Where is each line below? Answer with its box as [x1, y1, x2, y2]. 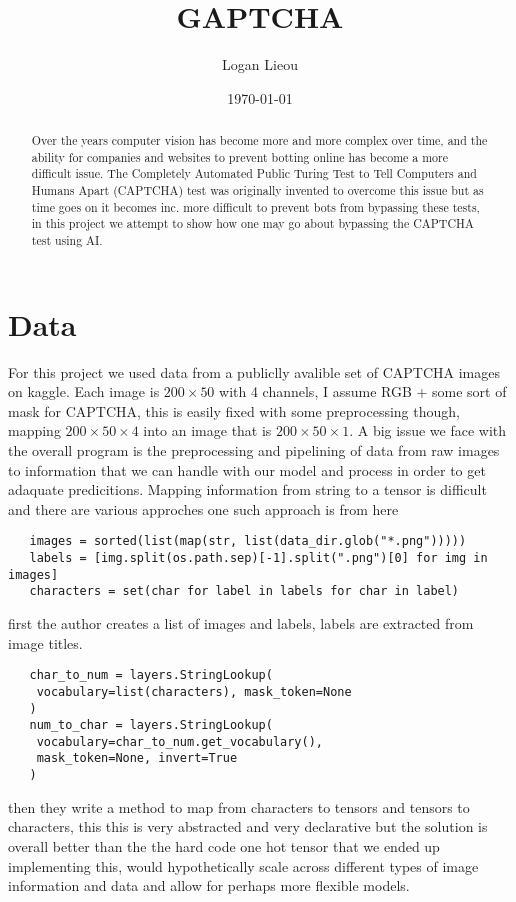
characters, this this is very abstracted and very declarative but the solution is [8, 816, 488, 837]
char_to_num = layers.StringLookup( [29, 668, 273, 683]
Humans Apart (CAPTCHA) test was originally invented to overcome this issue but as [31, 182, 484, 199]
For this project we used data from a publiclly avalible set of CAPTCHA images [8, 361, 500, 382]
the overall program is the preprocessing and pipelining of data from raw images [8, 440, 500, 461]
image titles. [8, 632, 83, 653]
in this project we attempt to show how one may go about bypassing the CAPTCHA [31, 215, 474, 232]
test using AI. [31, 232, 103, 249]
